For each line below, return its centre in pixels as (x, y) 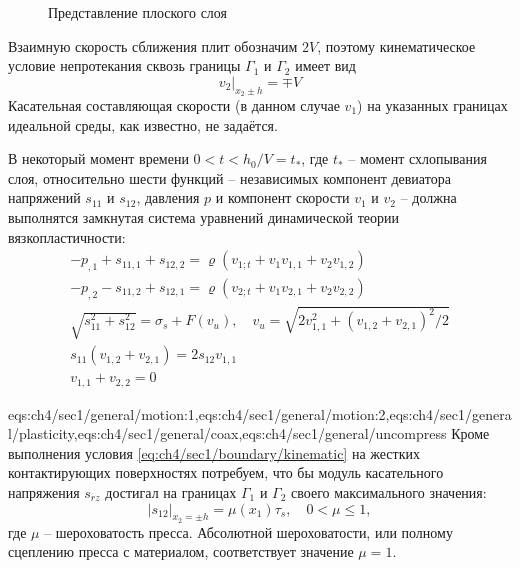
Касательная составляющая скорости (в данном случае (174, 104)
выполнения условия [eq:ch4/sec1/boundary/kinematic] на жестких (214, 452)
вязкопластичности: (67, 236)
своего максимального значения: (389, 491)
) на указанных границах (432, 104)
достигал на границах (171, 491)
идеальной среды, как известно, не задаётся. (143, 124)
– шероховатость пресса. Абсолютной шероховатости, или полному (248, 531)
